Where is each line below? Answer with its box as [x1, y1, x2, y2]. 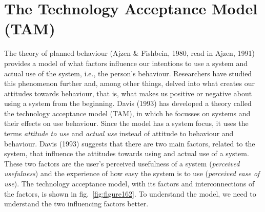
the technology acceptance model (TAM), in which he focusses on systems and [4, 108, 251, 118]
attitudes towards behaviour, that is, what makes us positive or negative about [4, 88, 252, 98]
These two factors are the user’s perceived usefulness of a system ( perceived [4, 158, 240, 168]
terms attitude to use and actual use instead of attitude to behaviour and [4, 128, 234, 139]
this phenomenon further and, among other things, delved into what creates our [4, 78, 255, 89]
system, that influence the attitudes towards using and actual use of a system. [4, 148, 249, 159]
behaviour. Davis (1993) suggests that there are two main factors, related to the [4, 138, 255, 149]
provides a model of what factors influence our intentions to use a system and [4, 57, 248, 68]
